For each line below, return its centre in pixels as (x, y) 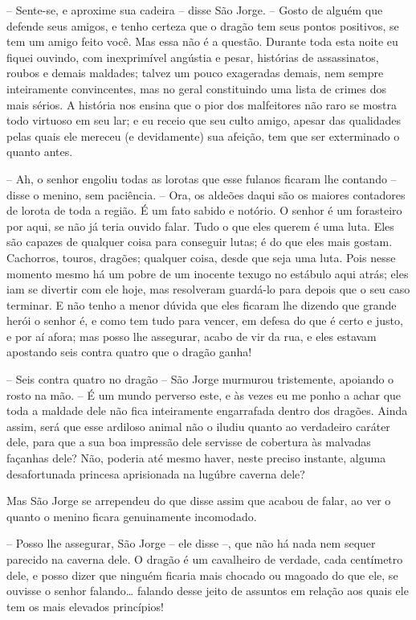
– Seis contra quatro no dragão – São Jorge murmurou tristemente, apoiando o (200, 379)
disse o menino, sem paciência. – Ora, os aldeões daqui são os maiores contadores (206, 194)
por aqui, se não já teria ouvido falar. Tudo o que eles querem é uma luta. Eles (200, 226)
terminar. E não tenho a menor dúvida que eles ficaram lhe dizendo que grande (202, 304)
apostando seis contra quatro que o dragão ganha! (129, 352)
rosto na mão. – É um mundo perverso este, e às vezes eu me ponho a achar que (204, 394)
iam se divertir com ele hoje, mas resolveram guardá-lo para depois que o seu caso (208, 289)
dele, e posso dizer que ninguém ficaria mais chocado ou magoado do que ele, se (202, 575)
